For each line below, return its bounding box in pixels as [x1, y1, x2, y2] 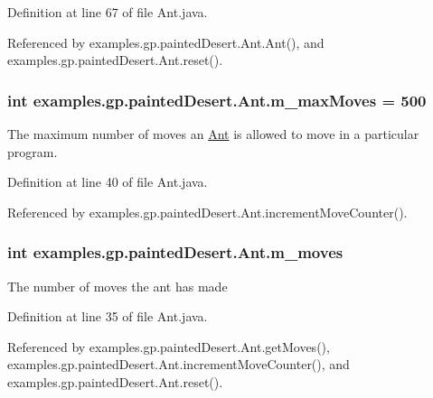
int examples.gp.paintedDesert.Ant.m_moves [7, 241, 344, 264]
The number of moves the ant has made [7, 276, 228, 295]
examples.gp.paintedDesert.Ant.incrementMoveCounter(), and [7, 355, 350, 374]
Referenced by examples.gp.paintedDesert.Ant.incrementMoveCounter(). [7, 202, 408, 221]
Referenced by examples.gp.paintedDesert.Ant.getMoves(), [7, 337, 330, 356]
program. [7, 142, 58, 161]
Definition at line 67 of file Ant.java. [7, 3, 208, 21]
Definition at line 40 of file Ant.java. [7, 172, 208, 191]
